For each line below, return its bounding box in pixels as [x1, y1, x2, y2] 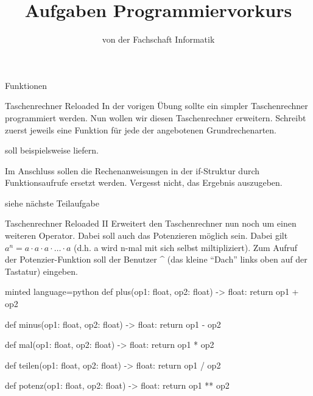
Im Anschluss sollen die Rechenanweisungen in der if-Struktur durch [5, 164, 260, 177]
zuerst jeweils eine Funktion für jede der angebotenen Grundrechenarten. [5, 123, 276, 136]
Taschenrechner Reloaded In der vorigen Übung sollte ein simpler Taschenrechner [5, 99, 308, 112]
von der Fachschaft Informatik [102, 33, 215, 46]
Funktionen [5, 79, 47, 91]
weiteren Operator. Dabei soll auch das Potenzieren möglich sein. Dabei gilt [5, 229, 288, 242]
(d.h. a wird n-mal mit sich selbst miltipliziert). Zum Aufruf [73, 241, 298, 253]
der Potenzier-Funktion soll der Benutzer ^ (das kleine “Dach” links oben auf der [5, 253, 308, 266]
